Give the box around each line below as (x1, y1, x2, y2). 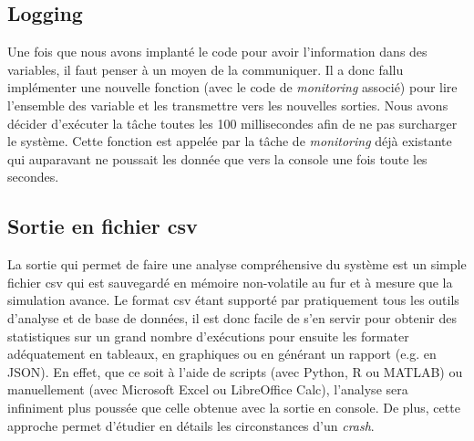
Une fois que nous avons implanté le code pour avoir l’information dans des (7, 42, 428, 61)
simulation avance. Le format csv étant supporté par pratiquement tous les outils (7, 290, 459, 310)
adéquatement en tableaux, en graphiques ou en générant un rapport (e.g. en (7, 344, 437, 363)
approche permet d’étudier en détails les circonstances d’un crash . (7, 415, 375, 435)
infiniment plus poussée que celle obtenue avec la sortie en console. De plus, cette (7, 397, 460, 416)
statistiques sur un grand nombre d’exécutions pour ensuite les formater (7, 326, 409, 345)
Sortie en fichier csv (7, 212, 198, 240)
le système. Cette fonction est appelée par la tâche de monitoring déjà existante (7, 131, 452, 151)
